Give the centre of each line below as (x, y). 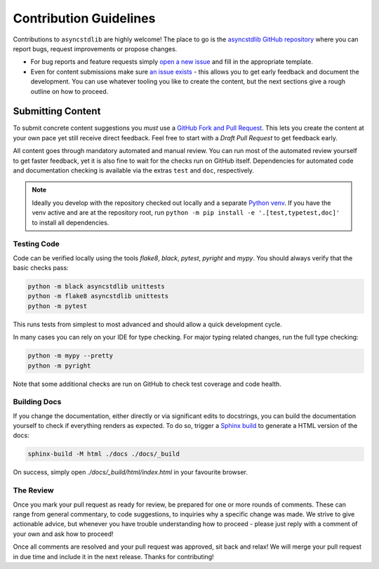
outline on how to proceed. (69, 91)
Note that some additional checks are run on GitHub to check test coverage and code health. (147, 384)
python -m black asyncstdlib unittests (96, 287)
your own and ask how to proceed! (63, 534)
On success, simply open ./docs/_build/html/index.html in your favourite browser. (131, 472)
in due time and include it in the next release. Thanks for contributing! (113, 556)
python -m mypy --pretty (71, 356)
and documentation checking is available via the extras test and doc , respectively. (133, 170)
